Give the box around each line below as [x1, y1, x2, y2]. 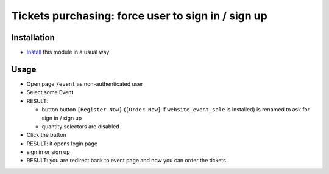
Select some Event [26, 89, 74, 96]
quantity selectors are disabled [41, 122, 120, 130]
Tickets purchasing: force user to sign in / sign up [11, 9, 267, 23]
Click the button [26, 131, 67, 139]
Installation [11, 32, 55, 43]
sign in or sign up [26, 148, 70, 156]
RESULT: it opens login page [26, 140, 97, 147]
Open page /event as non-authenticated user [26, 80, 143, 88]
